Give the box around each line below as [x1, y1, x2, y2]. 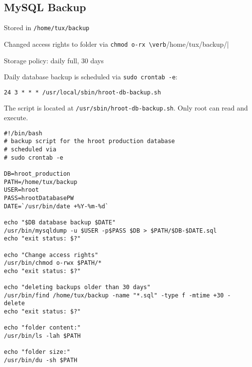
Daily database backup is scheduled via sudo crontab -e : [4, 72, 177, 82]
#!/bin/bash [4, 129, 42, 137]
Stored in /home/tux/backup [4, 22, 90, 33]
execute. [4, 112, 28, 123]
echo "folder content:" [4, 324, 81, 331]
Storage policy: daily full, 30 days [4, 55, 104, 65]
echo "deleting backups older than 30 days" [4, 284, 151, 291]
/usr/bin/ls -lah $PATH [4, 332, 81, 340]
